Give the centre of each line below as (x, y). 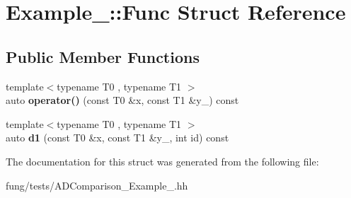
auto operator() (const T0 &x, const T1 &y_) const (122, 100)
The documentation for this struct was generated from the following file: (162, 161)
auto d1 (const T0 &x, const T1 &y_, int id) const (117, 138)
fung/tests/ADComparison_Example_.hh (97, 185)
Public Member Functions (103, 56)
